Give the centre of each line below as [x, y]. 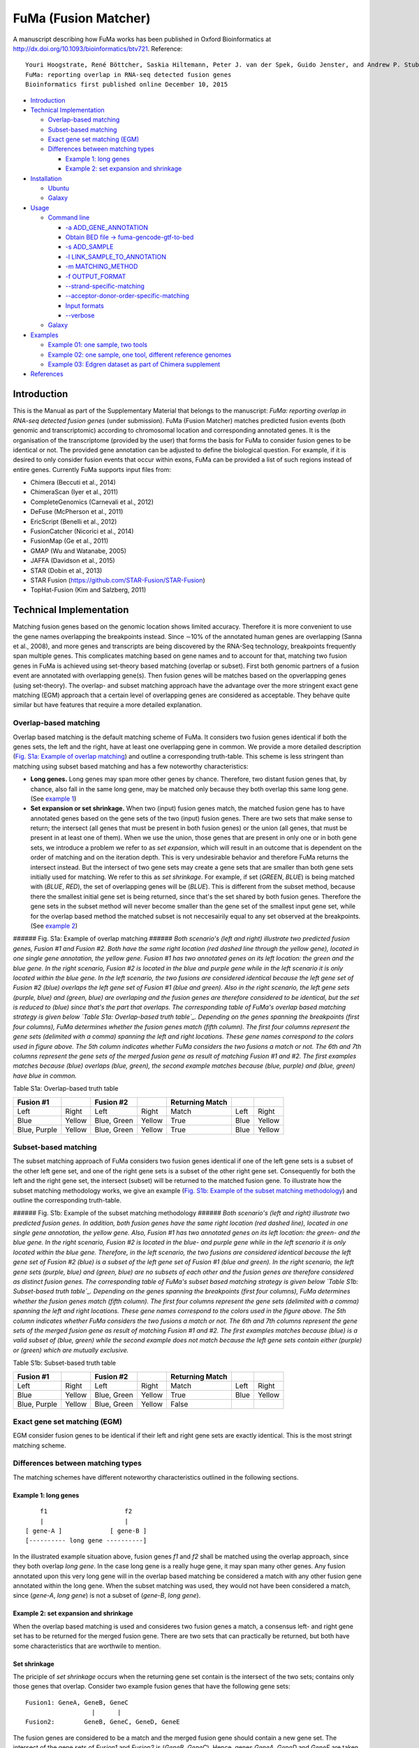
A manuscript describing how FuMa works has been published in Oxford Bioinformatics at [142, 39]
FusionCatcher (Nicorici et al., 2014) [82, 531]
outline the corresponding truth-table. [67, 1200]
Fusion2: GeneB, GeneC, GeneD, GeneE [103, 1722]
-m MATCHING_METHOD [102, 266]
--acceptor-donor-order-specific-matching [127, 296]
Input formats [85, 306]
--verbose [80, 315]
